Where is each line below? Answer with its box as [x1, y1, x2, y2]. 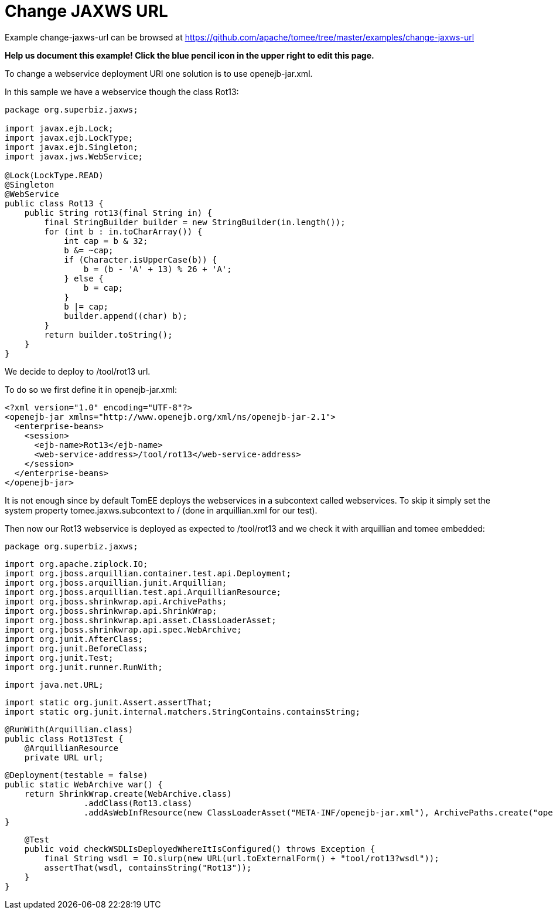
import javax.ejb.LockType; [5, 132, 134, 142]
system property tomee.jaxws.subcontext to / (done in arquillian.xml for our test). [5, 505, 318, 515]
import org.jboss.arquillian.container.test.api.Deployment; [5, 568, 291, 578]
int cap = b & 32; [64, 236, 148, 246]
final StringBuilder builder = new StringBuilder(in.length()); [44, 217, 346, 227]
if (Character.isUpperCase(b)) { [64, 254, 217, 264]
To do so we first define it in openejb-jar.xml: [5, 384, 177, 395]
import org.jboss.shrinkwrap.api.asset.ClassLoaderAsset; [5, 615, 276, 625]
